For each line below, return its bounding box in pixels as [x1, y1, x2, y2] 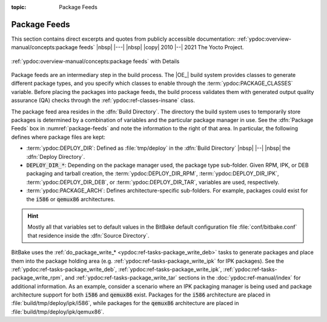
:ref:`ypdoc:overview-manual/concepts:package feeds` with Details [11, 58, 180, 65]
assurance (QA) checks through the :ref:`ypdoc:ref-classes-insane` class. [11, 97, 195, 104]
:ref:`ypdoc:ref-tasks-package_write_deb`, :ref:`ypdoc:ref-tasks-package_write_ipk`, [11, 266, 222, 273]
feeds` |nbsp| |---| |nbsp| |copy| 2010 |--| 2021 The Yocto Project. [79, 44, 245, 51]
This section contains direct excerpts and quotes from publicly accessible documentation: [11, 35, 236, 42]
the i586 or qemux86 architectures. [26, 195, 115, 203]
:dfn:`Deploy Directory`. [26, 153, 85, 160]
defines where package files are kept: [11, 133, 106, 141]
